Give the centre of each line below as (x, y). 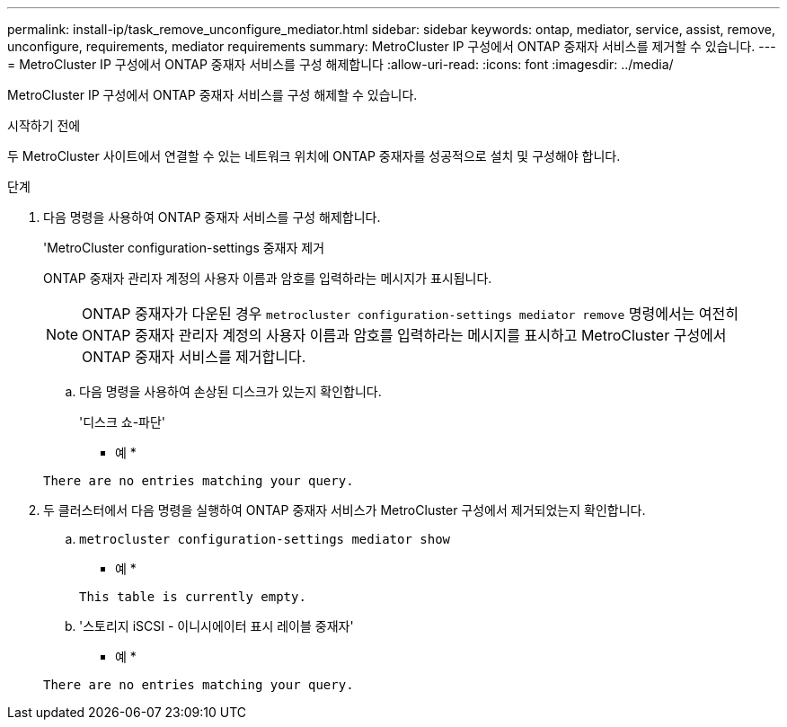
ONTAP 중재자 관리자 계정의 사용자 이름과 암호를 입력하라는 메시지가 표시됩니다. (268, 278)
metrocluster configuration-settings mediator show (265, 539)
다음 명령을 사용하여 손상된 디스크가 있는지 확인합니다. (230, 391)
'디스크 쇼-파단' (123, 422)
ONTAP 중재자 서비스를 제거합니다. (194, 357)
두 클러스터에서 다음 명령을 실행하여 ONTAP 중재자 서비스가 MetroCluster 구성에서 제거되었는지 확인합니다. (345, 510)
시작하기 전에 (44, 125)
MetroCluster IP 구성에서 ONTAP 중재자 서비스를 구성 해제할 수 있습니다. (212, 95)
